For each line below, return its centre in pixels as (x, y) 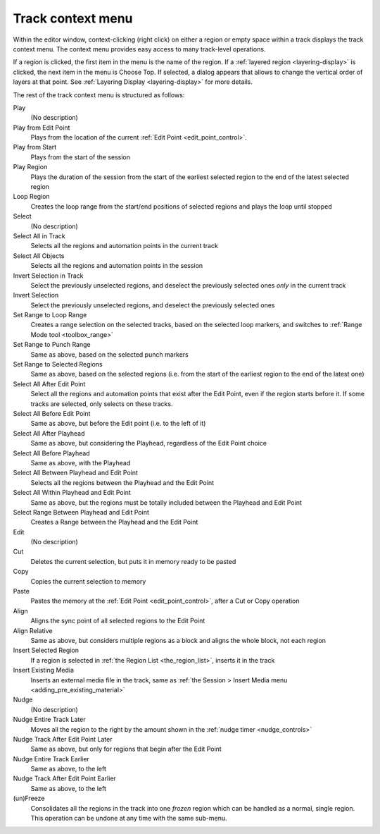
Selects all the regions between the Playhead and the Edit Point (122, 482)
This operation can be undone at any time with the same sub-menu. (129, 818)
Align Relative (33, 630)
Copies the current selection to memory (88, 581)
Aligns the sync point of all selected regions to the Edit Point (118, 621)
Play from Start (35, 147)
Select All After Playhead (49, 433)
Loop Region (31, 197)
